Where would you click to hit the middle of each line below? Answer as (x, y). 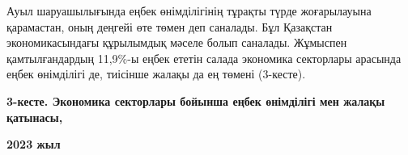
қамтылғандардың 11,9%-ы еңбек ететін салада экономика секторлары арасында (204, 58)
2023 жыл (34, 144)
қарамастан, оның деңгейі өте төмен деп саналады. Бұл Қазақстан (170, 26)
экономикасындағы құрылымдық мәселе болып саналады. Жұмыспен (177, 42)
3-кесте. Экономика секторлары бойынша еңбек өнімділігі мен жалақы (196, 101)
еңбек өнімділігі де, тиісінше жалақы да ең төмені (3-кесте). (156, 74)
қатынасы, (35, 117)
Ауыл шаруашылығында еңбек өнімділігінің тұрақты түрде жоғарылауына (189, 10)
